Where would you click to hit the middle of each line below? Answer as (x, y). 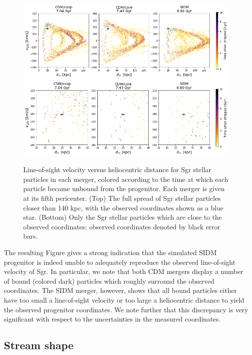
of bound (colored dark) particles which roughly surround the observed (109, 281)
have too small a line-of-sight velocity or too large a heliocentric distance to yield (124, 299)
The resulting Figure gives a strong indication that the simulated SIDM (110, 252)
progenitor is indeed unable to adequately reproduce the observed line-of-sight (120, 262)
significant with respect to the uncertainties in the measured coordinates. (112, 319)
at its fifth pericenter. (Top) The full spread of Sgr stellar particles (122, 198)
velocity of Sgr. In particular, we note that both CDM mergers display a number (124, 271)
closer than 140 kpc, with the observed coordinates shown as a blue (123, 207)
